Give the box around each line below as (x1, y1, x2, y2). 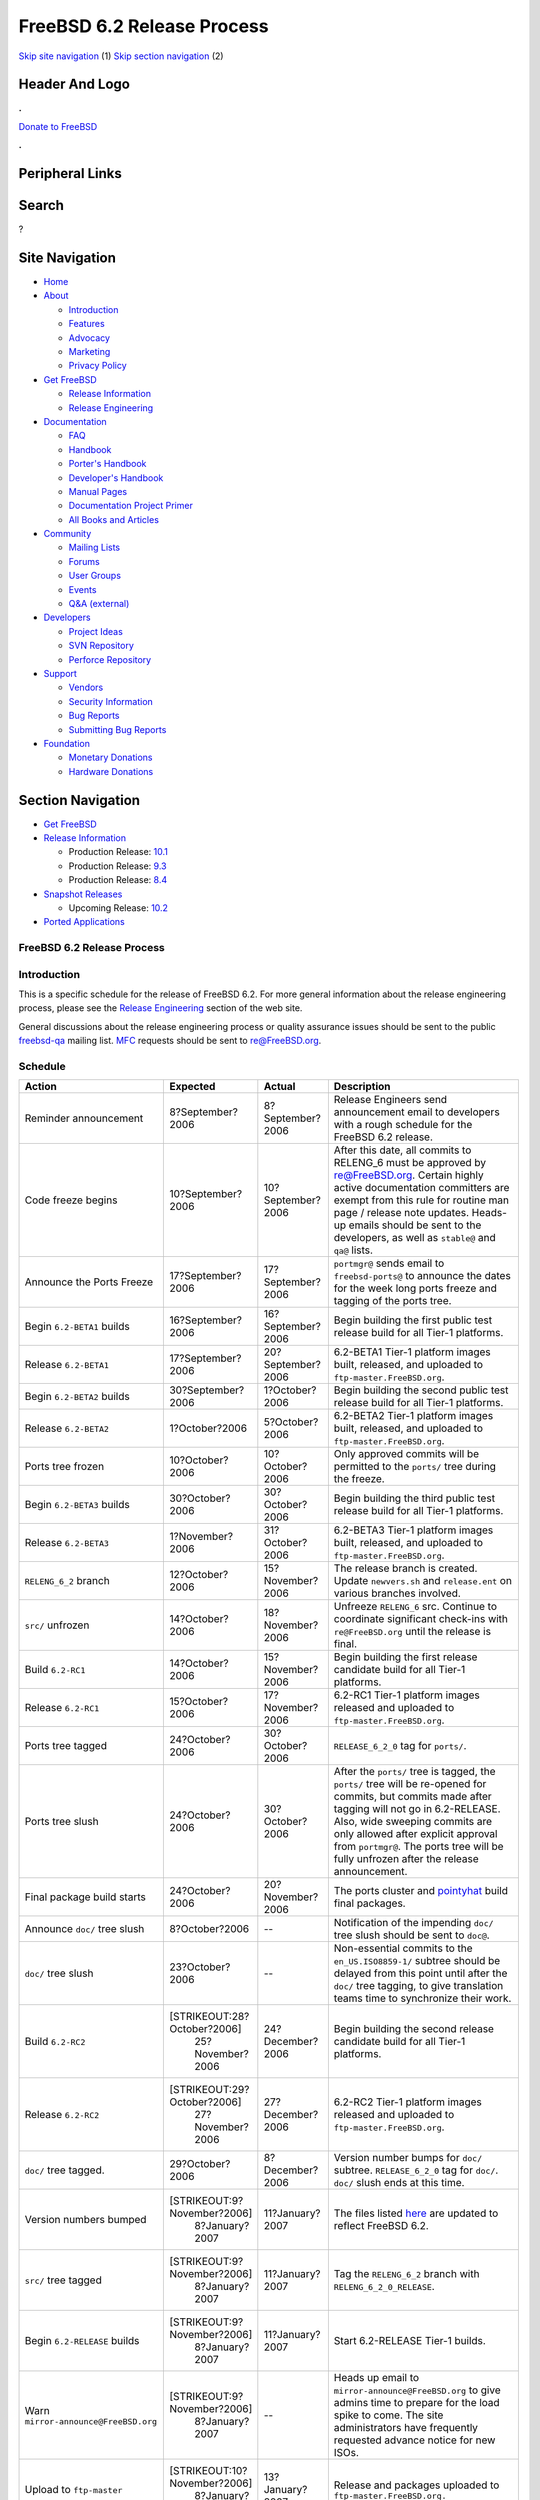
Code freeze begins (24, 1193, 118, 1207)
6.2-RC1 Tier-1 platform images (333, 1688, 480, 1702)
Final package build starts (24, 1890, 147, 1904)
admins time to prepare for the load (333, 2396, 500, 2410)
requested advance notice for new (333, 2433, 496, 2447)
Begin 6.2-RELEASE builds (24, 2334, 140, 2348)
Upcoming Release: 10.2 (68, 901, 169, 914)
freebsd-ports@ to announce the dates (333, 1269, 512, 1283)
